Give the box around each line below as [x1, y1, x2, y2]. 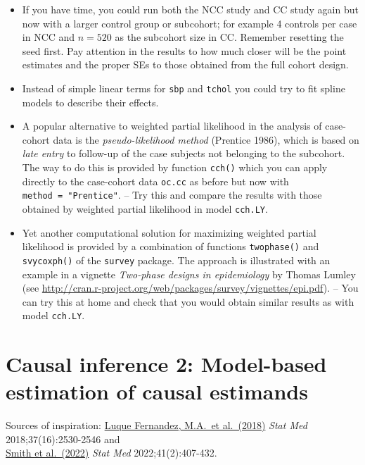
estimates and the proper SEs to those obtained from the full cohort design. [22, 57, 349, 72]
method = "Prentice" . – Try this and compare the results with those [22, 187, 322, 202]
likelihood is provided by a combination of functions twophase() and [22, 239, 319, 254]
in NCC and [22, 30, 75, 44]
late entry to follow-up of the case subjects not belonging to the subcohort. [22, 146, 345, 161]
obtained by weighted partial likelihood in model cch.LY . [22, 201, 268, 216]
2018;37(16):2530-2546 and [6, 431, 120, 446]
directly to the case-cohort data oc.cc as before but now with [22, 173, 289, 188]
